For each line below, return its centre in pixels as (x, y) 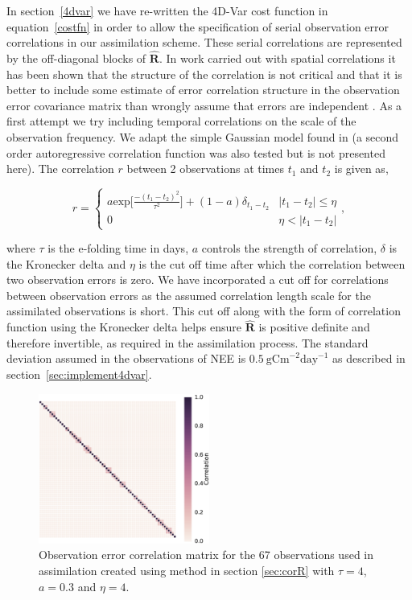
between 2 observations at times (206, 168)
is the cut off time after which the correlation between (272, 263)
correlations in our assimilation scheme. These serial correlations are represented (204, 42)
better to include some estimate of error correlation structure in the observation (203, 90)
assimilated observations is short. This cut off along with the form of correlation (204, 311)
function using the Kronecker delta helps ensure (124, 327)
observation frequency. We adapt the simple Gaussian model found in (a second (203, 136)
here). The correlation (60, 168)
